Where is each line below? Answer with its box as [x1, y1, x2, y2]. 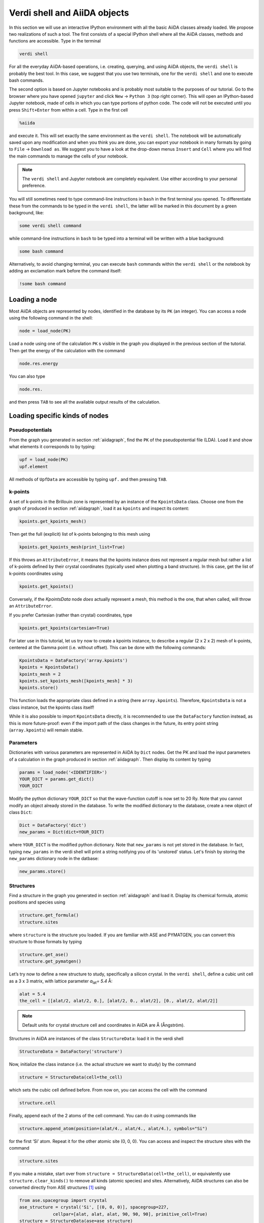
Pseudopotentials [9, 427, 52, 433]
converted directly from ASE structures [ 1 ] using [9, 1184, 106, 1190]
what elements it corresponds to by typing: [9, 444, 96, 450]
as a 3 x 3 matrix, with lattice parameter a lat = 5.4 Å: [9, 978, 112, 985]
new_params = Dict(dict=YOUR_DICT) [19, 829, 105, 835]
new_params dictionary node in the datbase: [9, 856, 99, 861]
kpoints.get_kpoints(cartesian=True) [19, 625, 110, 631]
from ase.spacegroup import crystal [19, 1198, 108, 1203]
